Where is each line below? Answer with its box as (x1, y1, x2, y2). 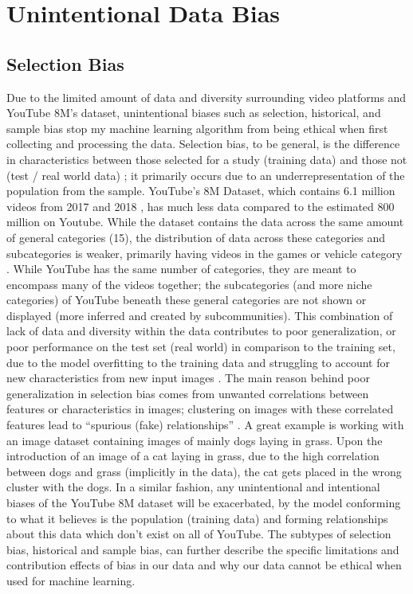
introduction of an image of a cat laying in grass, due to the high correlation (6, 447, 380, 464)
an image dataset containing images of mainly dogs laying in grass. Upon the (6, 432, 383, 448)
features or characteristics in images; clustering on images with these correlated (6, 401, 394, 417)
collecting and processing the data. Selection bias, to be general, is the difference (6, 135, 400, 152)
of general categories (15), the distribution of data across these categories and (6, 229, 386, 245)
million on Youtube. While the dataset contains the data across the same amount (6, 213, 404, 230)
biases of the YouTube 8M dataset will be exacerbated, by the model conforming (6, 494, 401, 511)
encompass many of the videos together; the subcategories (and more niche (6, 276, 372, 292)
